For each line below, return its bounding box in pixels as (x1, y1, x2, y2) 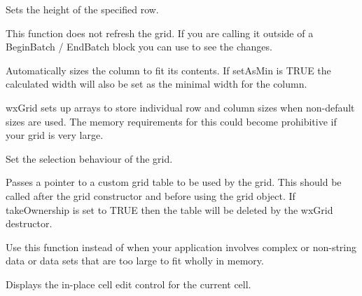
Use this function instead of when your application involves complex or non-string (6, 239, 357, 254)
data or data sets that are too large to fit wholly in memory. (6, 253, 264, 268)
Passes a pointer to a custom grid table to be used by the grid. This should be (6, 175, 342, 189)
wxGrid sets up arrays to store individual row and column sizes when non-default (6, 100, 355, 114)
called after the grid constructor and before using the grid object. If (6, 188, 295, 203)
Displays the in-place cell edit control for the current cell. (6, 276, 251, 291)
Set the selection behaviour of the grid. (6, 151, 173, 166)
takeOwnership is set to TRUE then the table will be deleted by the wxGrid (6, 202, 333, 217)
